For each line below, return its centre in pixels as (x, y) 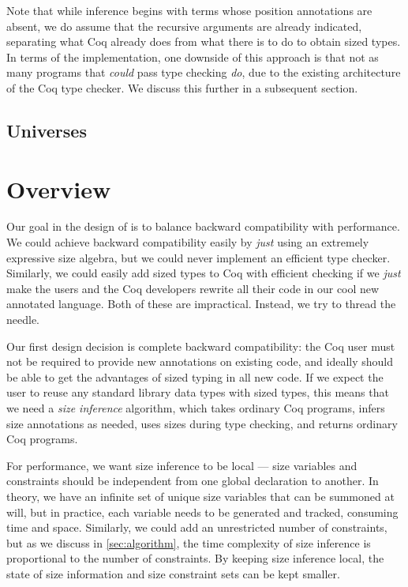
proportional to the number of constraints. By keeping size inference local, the (195, 558)
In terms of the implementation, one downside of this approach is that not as (193, 56)
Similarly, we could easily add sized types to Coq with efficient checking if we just (204, 273)
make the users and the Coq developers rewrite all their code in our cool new (193, 288)
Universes (47, 130)
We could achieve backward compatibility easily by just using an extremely (188, 242)
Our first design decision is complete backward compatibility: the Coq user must (201, 346)
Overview (59, 188)
